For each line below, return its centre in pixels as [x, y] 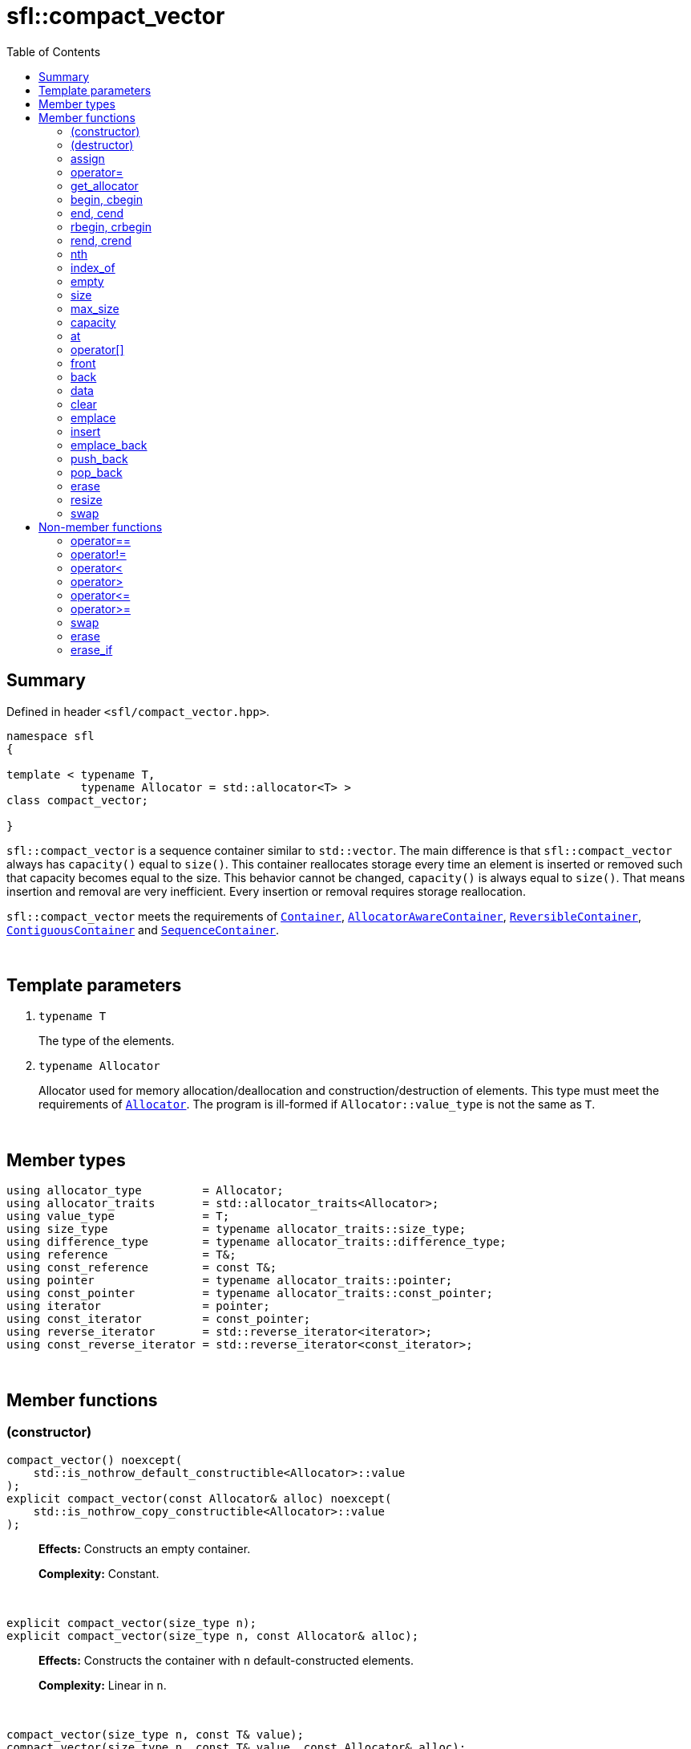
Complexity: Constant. [99, 1573]
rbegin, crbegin [111, 226]
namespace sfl [51, 736]
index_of [93, 267]
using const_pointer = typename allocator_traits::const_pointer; [250, 1293]
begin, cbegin [107, 199]
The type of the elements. [107, 1041]
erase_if [92, 649]
